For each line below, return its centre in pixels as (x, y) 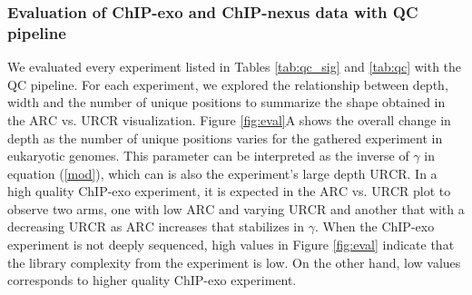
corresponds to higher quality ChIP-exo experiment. (152, 280)
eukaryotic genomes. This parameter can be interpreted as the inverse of (208, 156)
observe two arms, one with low (95, 208)
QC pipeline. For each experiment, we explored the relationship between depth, (228, 84)
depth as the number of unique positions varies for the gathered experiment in (225, 138)
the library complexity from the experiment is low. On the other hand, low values (234, 262)
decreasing (36, 226)
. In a (422, 173)
